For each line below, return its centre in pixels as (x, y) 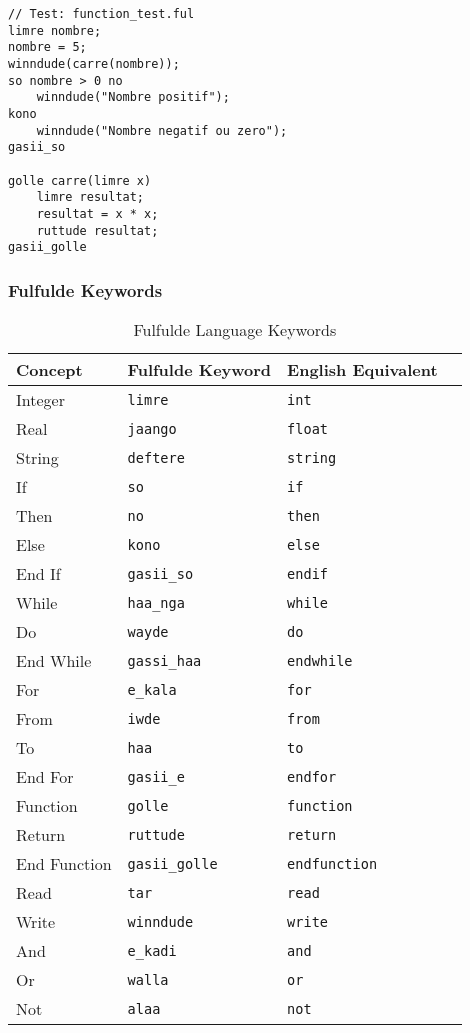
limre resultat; (90, 197)
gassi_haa (164, 660)
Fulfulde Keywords (85, 289)
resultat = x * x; (97, 213)
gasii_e (156, 776)
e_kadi (152, 950)
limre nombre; (55, 30)
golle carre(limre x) (80, 180)
